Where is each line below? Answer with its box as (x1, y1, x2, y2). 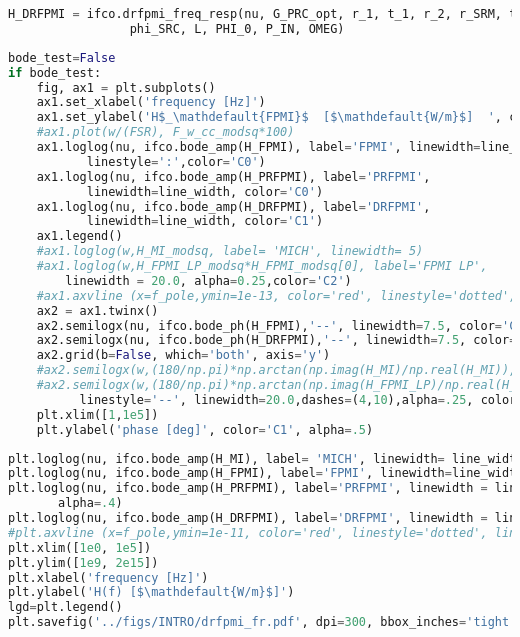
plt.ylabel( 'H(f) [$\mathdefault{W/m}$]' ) (8, 585, 295, 600)
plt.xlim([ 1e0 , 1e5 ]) (8, 540, 152, 555)
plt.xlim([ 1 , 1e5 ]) (36, 407, 159, 422)
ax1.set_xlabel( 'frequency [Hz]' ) (36, 95, 266, 110)
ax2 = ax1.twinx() (36, 303, 159, 318)
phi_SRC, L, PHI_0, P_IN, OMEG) (129, 21, 345, 36)
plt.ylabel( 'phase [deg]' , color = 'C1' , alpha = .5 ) (36, 422, 374, 437)
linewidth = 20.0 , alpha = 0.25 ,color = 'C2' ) (65, 273, 352, 288)
